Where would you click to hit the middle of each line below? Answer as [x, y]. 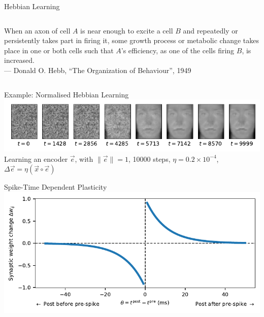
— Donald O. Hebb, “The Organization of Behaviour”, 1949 [98, 70]
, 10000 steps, [149, 158]
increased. [20, 60]
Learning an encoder [36, 158]
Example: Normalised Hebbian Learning [67, 94]
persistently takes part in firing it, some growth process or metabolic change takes [132, 40]
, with [84, 158]
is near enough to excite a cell [127, 30]
